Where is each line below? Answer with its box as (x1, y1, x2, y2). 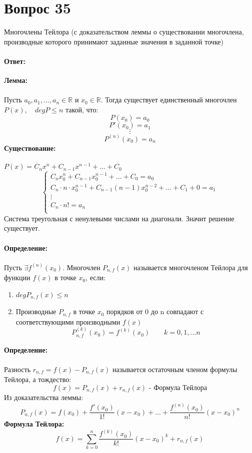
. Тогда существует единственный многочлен (100, 94, 237, 105)
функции (4, 272, 30, 283)
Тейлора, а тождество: (4, 374, 71, 385)
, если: (85, 272, 105, 283)
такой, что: (65, 104, 98, 114)
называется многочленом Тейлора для (133, 262, 248, 272)
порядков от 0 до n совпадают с (106, 306, 204, 317)
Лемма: (4, 75, 27, 85)
